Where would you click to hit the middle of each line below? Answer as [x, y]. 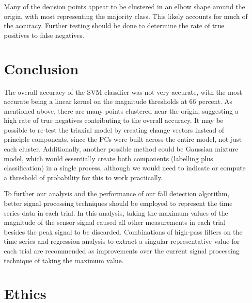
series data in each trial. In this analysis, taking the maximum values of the [116, 212]
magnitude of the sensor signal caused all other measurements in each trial [115, 222]
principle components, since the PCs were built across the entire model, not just [123, 139]
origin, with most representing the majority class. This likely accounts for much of [126, 16]
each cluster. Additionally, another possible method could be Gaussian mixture [121, 149]
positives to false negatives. [44, 35]
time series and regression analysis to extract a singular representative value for [122, 241]
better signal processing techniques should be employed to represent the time [118, 203]
